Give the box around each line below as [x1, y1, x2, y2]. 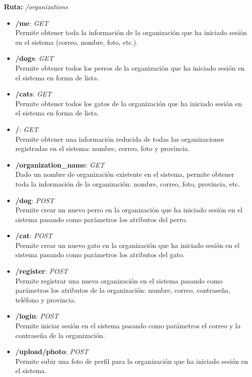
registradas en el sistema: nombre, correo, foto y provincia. [15, 143, 190, 153]
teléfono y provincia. [15, 294, 76, 304]
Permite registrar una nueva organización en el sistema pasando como [15, 275, 223, 285]
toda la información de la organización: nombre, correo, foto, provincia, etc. [15, 178, 240, 188]
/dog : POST [15, 195, 54, 205]
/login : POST [15, 311, 59, 321]
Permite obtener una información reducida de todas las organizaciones [15, 133, 224, 144]
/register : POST [15, 266, 68, 276]
